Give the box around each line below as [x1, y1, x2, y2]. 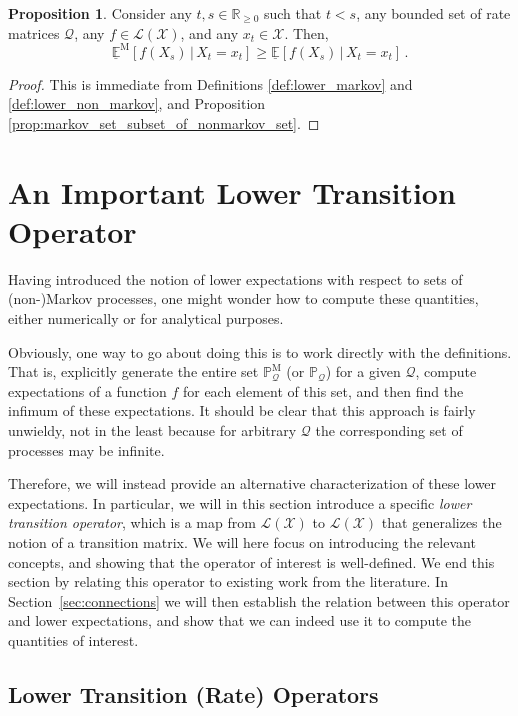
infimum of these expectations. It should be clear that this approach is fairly [8, 400, 476, 421]
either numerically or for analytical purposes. [8, 307, 284, 328]
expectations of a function [8, 380, 167, 401]
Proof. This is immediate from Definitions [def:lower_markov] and [8, 73, 413, 94]
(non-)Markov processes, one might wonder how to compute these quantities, [8, 288, 479, 309]
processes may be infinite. [8, 439, 165, 460]
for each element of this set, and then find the [182, 380, 464, 401]
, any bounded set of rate [356, 3, 511, 23]
